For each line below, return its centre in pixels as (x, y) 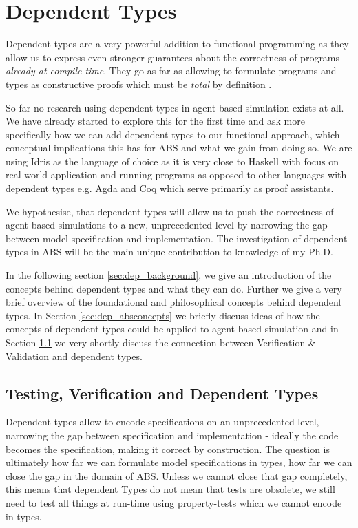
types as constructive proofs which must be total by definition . (139, 84)
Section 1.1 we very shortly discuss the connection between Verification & (161, 342)
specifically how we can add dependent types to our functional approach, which (173, 134)
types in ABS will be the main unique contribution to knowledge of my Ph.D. (169, 252)
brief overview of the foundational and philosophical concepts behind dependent (174, 302)
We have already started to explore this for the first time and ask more (155, 121)
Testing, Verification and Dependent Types (162, 393)
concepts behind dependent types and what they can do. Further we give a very (174, 288)
